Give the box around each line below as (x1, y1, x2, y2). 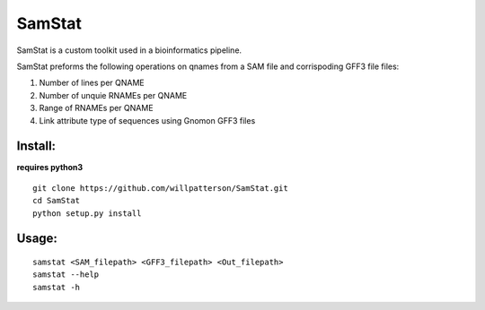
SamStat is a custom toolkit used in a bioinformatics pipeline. (16, 45, 242, 56)
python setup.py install (32, 208, 142, 219)
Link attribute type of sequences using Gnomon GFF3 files (39, 115, 256, 125)
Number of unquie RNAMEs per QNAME (39, 90, 188, 100)
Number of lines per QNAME (39, 77, 145, 89)
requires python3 (16, 162, 84, 173)
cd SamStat (32, 195, 81, 206)
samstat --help (32, 270, 100, 280)
